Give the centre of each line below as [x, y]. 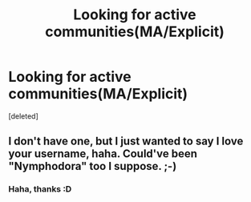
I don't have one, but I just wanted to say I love [126, 141]
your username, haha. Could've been [103, 154]
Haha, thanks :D [40, 189]
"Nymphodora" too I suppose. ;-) [93, 166]
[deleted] [23, 116]
